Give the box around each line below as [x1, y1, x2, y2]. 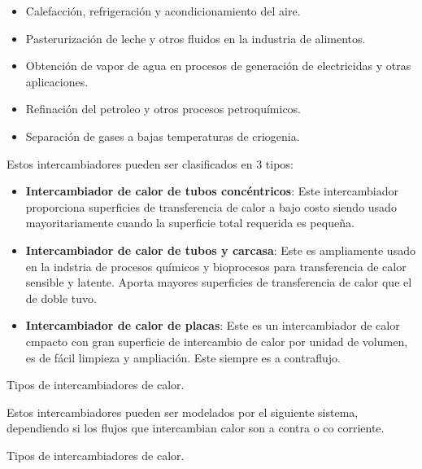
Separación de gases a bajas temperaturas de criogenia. [25, 127, 300, 144]
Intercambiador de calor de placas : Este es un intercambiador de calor [25, 317, 400, 334]
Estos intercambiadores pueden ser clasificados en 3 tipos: [7, 155, 294, 172]
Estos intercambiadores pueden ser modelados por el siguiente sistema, [7, 403, 359, 420]
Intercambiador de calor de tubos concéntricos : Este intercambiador [25, 182, 398, 199]
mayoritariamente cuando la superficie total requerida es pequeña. [25, 214, 355, 231]
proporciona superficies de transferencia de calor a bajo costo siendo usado [25, 198, 397, 215]
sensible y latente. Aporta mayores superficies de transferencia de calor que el [25, 274, 412, 291]
